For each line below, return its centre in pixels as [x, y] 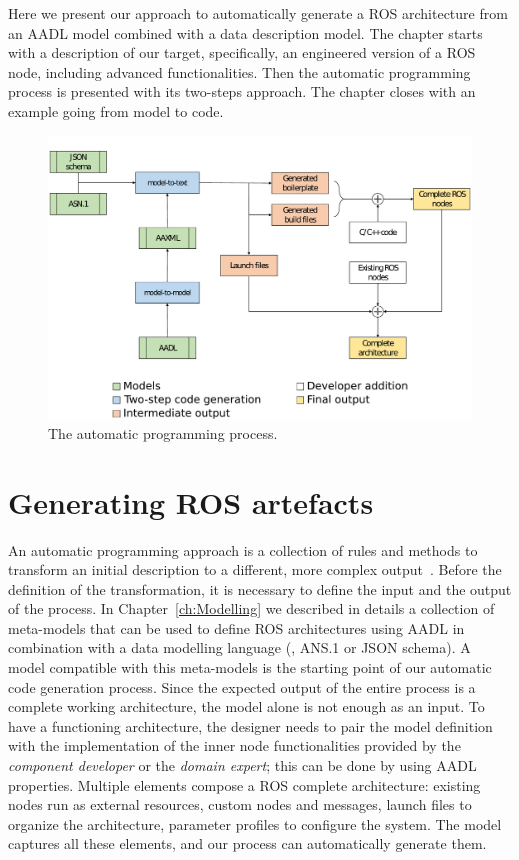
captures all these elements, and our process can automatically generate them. [247, 843]
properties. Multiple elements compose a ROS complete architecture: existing [244, 784]
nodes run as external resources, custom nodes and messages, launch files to [240, 804]
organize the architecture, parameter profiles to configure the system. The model [255, 823]
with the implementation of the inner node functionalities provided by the [234, 745]
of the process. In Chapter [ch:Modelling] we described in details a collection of [251, 608]
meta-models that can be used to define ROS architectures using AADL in [236, 627]
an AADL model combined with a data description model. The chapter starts [245, 32]
